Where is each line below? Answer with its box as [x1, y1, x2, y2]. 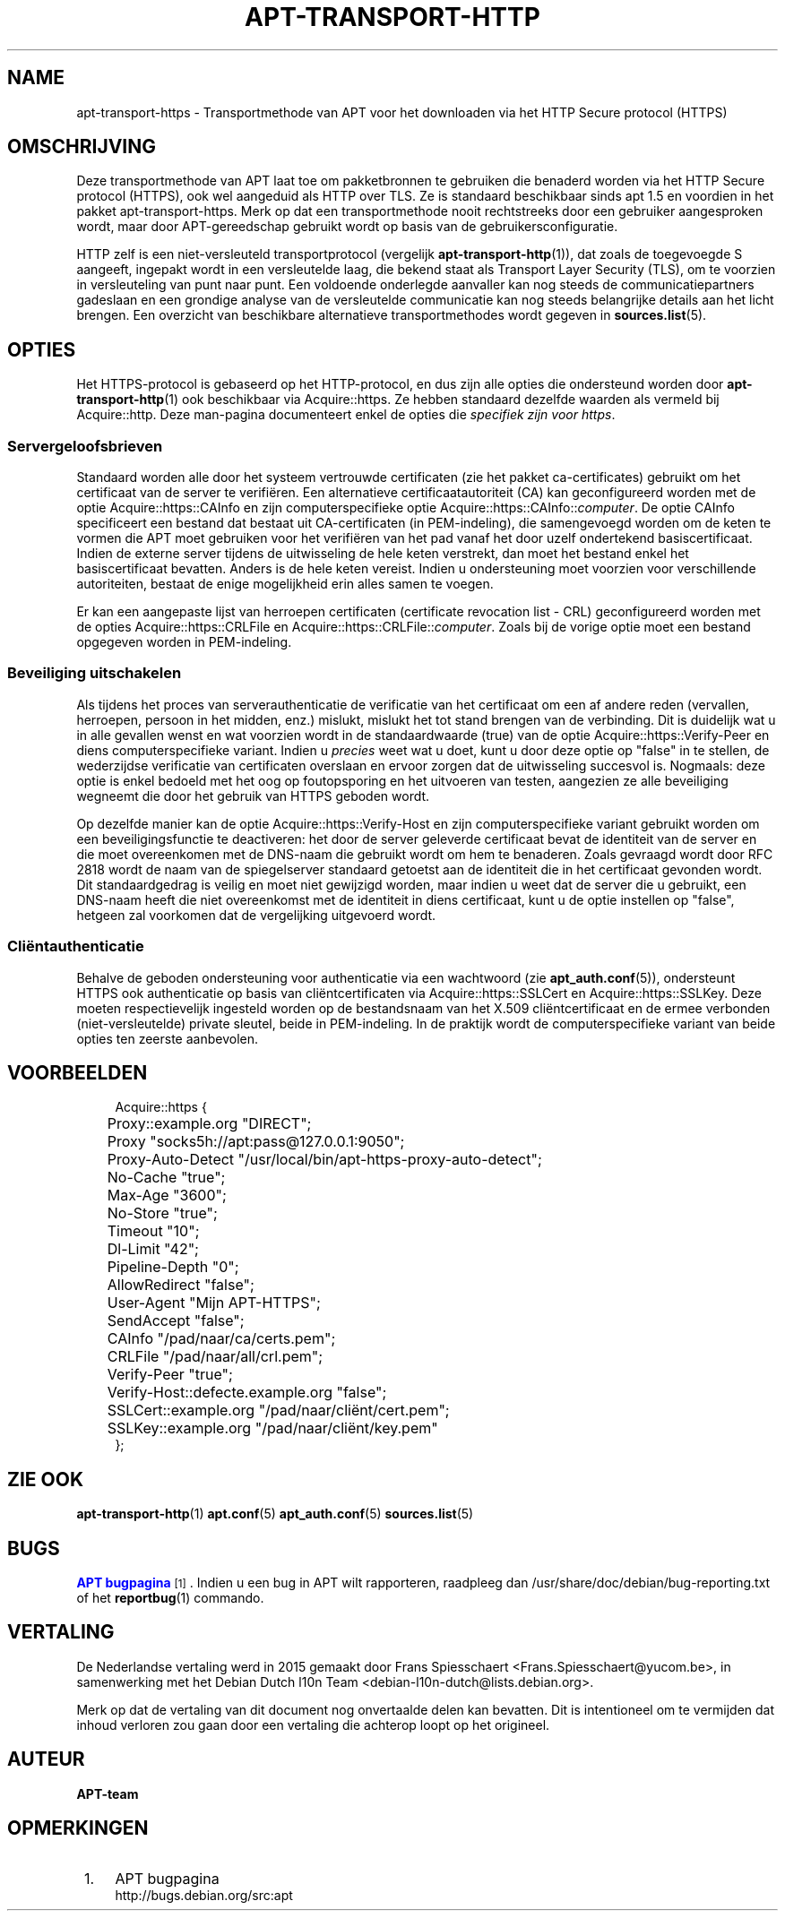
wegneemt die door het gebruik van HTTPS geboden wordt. [76, 787, 430, 804]
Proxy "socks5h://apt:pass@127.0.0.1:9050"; [107, 1132, 405, 1151]
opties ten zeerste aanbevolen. [76, 1030, 258, 1046]
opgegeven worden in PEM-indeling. [76, 634, 292, 650]
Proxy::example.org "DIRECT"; [107, 1114, 312, 1133]
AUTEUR [7, 1748, 85, 1771]
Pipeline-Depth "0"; [107, 1258, 239, 1277]
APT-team [76, 1785, 139, 1802]
